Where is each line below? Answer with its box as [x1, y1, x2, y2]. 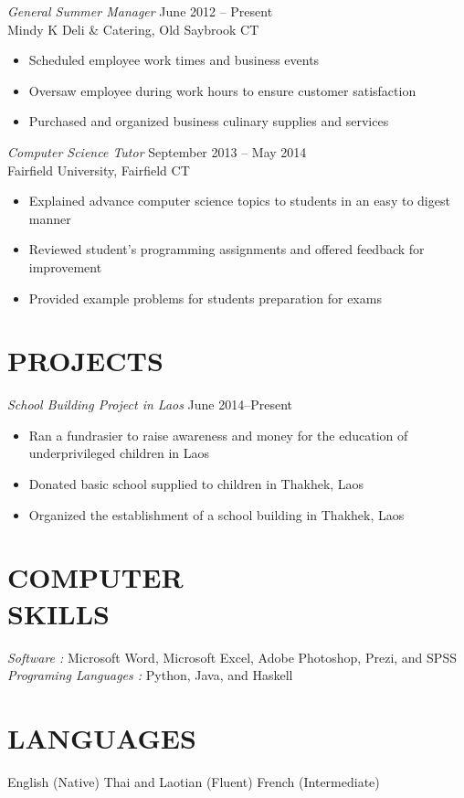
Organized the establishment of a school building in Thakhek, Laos [28, 505, 405, 524]
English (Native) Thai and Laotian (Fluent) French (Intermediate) [7, 771, 380, 791]
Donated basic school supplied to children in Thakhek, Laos [28, 474, 364, 494]
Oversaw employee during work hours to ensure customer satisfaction [28, 80, 417, 100]
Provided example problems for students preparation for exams [28, 288, 382, 307]
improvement [28, 257, 102, 276]
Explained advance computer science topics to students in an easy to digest [28, 191, 450, 210]
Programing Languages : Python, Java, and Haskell [7, 665, 293, 685]
